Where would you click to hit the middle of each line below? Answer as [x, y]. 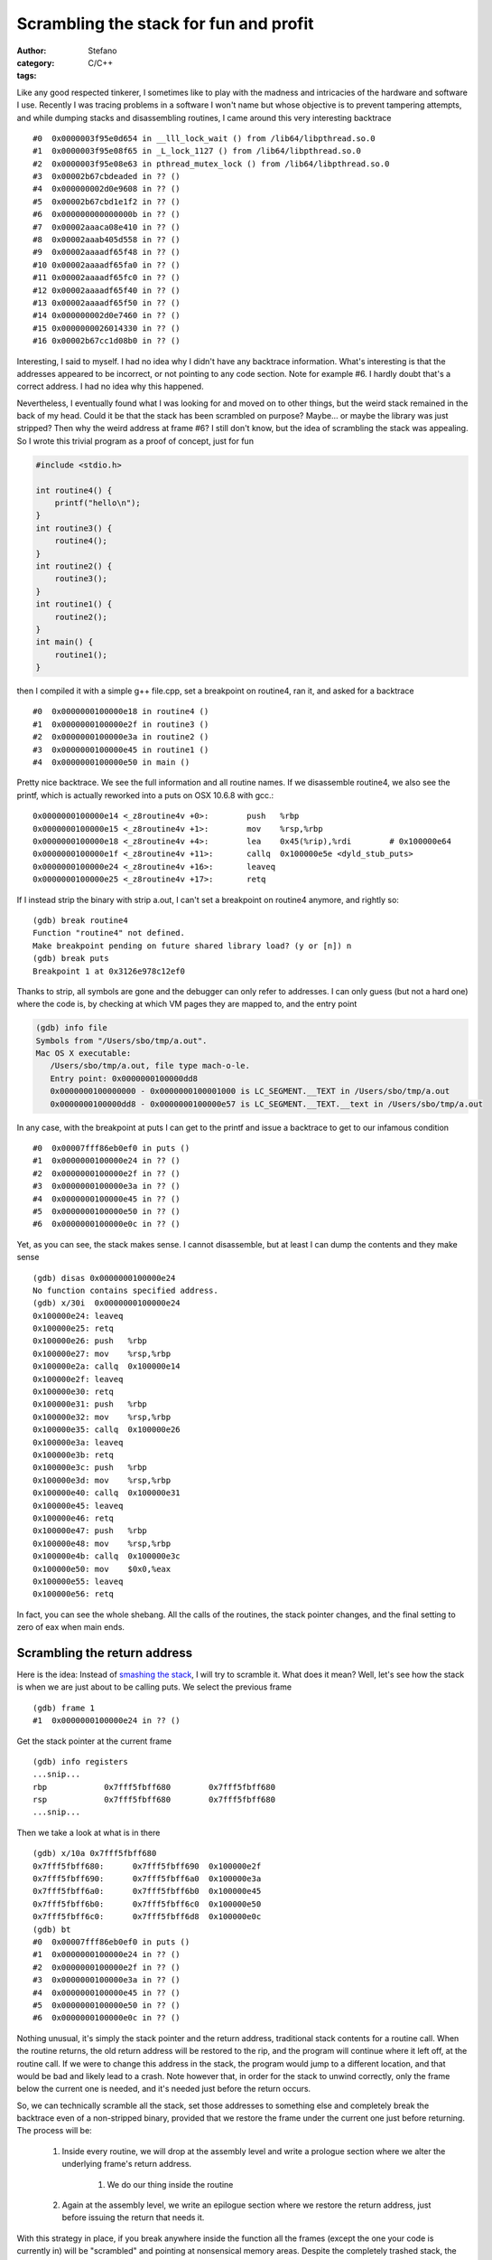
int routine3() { [74, 528]
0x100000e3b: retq [74, 1455]
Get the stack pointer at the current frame [94, 1741]
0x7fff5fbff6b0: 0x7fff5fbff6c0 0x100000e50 [147, 1904]
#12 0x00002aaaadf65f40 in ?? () [107, 290]
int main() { [65, 642]
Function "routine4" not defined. [109, 933]
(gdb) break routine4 [80, 920]
